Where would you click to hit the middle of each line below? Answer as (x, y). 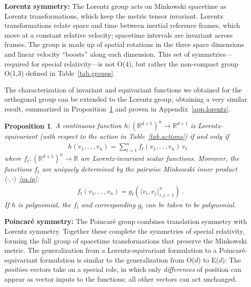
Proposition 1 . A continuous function (63, 125)
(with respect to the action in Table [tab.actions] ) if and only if (134, 136)
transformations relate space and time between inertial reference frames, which (122, 25)
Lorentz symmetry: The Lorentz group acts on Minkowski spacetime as (115, 6)
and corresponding (108, 204)
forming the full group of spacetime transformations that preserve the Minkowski (126, 240)
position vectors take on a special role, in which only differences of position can (123, 269)
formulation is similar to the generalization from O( (117, 259)
